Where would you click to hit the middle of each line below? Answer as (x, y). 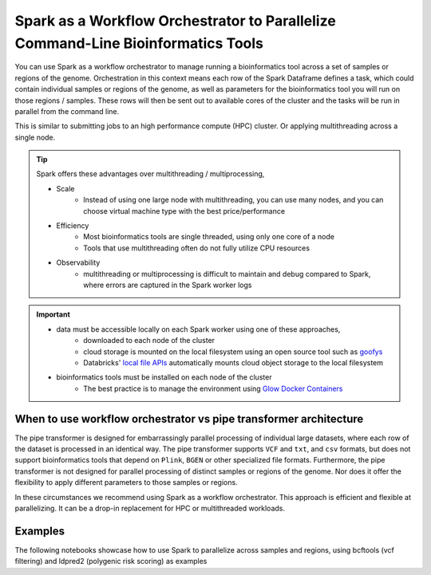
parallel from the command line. (67, 111)
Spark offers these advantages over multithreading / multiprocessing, (150, 174)
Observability (78, 262)
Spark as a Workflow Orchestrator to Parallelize (176, 21)
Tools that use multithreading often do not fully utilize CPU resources (197, 248)
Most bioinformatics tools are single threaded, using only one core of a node (209, 237)
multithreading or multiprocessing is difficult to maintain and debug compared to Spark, (227, 274)
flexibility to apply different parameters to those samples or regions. (127, 482)
